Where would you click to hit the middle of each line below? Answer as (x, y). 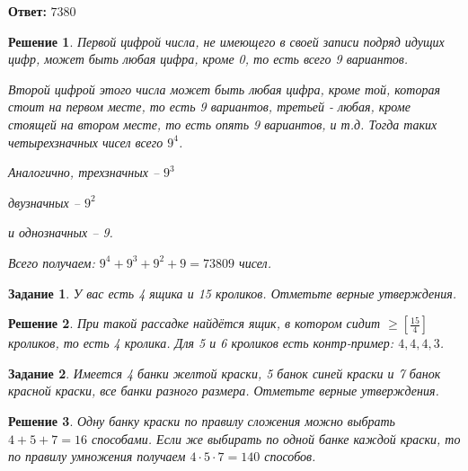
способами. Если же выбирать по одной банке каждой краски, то (276, 438)
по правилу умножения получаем (97, 456)
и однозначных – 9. (61, 232)
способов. (290, 456)
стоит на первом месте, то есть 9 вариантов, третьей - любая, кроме (209, 107)
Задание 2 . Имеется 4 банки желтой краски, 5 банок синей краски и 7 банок (225, 373)
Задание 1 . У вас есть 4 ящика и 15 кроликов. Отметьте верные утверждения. (232, 293)
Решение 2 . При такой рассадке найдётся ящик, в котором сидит (194, 323)
